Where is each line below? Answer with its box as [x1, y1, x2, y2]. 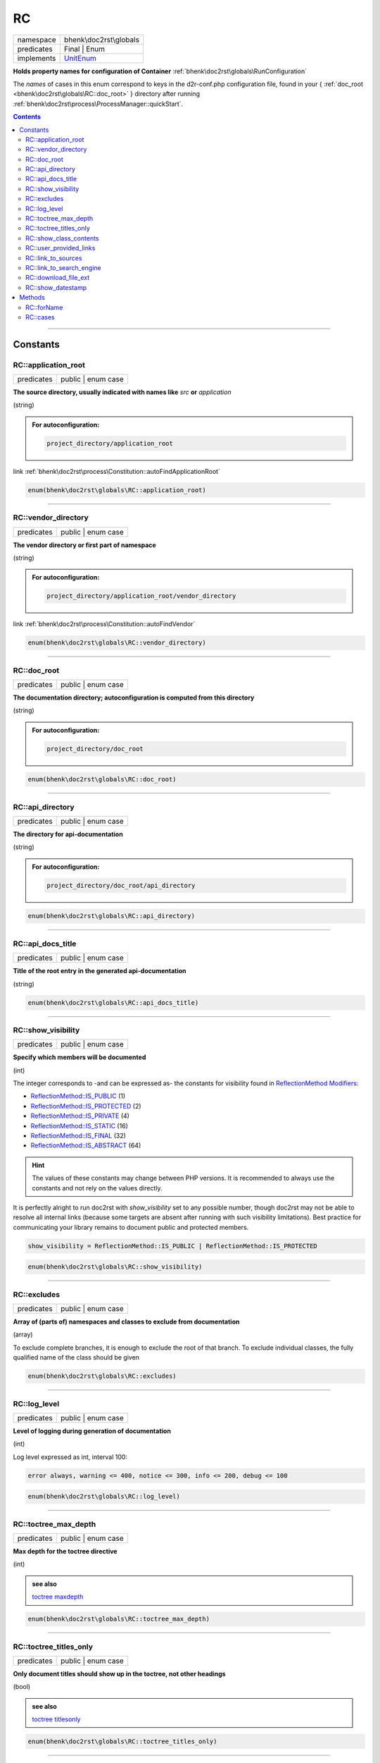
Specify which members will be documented [13, 1053, 146, 1061]
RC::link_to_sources [25, 254, 82, 262]
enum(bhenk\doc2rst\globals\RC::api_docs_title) [27, 999, 199, 1006]
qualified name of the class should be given [13, 1353, 140, 1362]
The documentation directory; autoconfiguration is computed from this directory [13, 693, 255, 702]
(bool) [13, 1683, 31, 1691]
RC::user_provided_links [25, 244, 96, 252]
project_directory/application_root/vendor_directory [46, 592, 236, 600]
